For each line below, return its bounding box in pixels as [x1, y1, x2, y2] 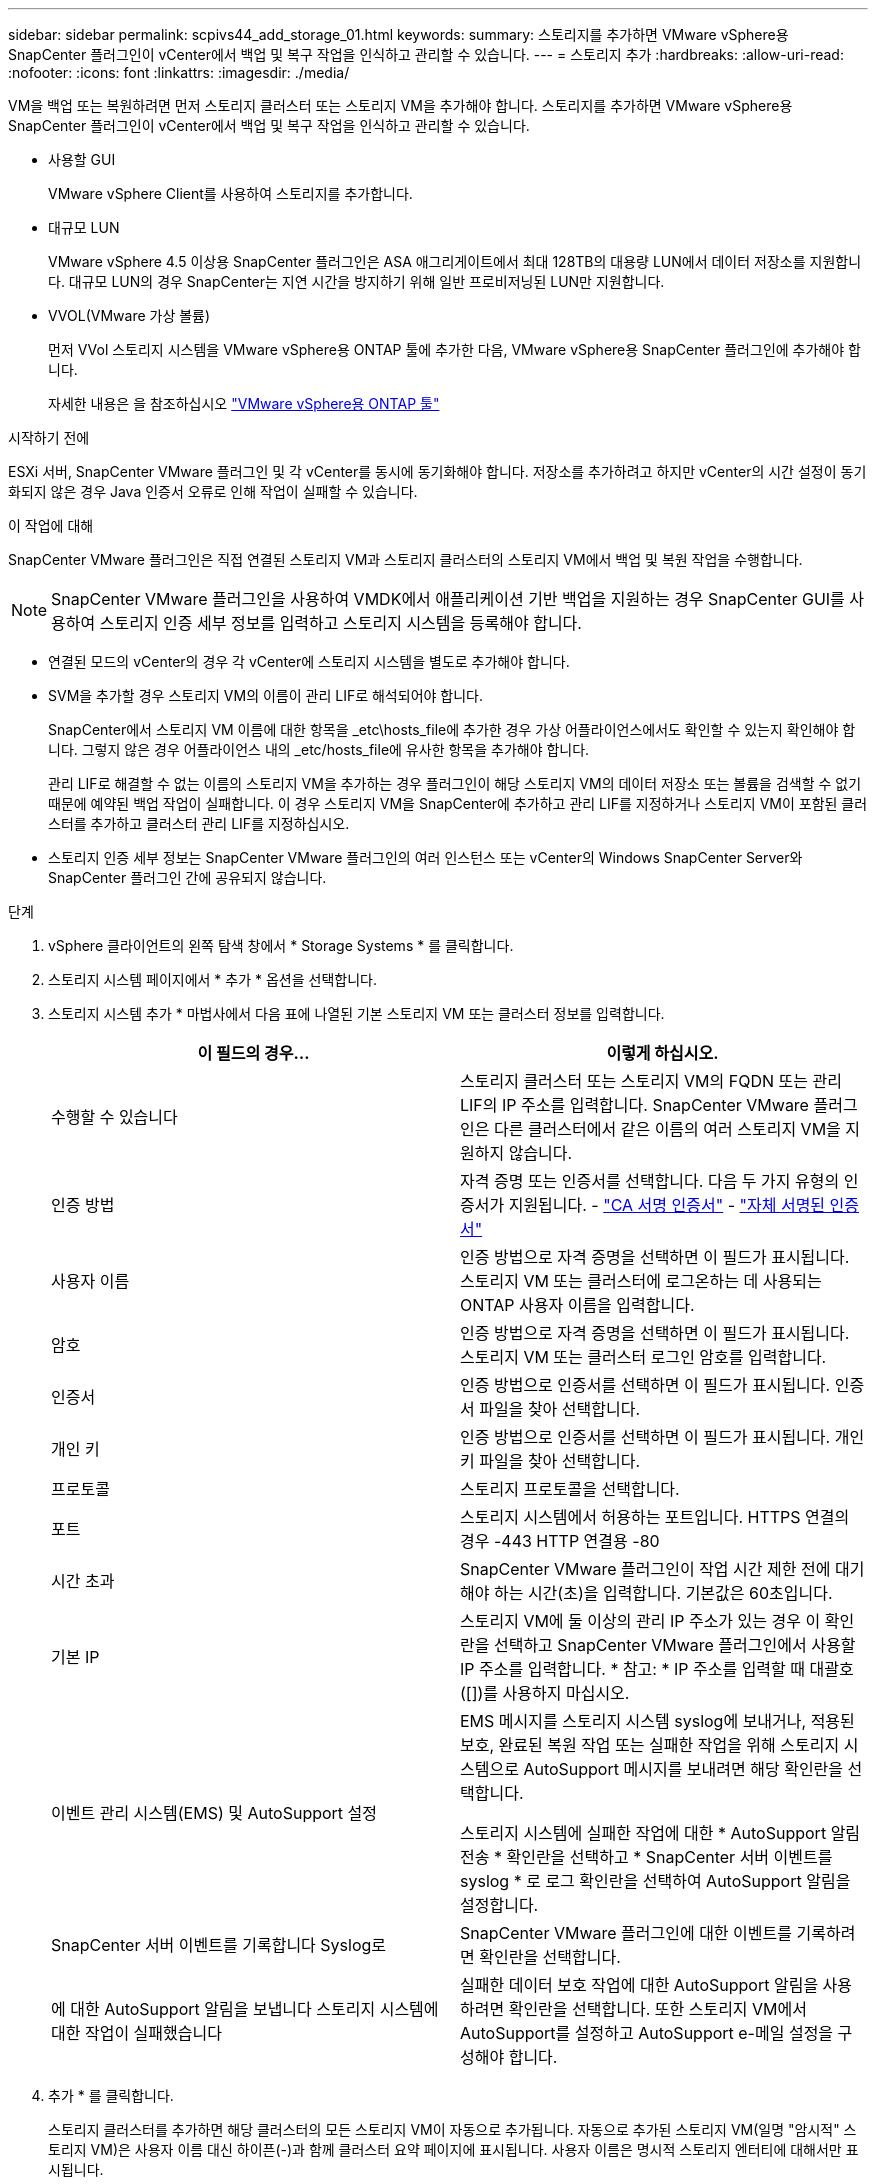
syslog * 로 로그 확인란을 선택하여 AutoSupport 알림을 [460, 1871, 851, 1891]
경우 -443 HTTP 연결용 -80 [460, 1531, 660, 1551]
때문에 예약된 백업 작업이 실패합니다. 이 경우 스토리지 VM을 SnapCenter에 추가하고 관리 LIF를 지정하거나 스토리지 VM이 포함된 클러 [48, 795, 868, 812]
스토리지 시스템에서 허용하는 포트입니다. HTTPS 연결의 [460, 1507, 850, 1527]
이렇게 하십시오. [606, 1043, 719, 1063]
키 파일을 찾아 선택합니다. [460, 1451, 641, 1471]
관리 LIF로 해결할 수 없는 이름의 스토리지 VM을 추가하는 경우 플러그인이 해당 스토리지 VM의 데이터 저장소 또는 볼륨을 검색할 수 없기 [48, 775, 862, 792]
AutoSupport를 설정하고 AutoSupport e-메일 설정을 [460, 2023, 834, 2043]
